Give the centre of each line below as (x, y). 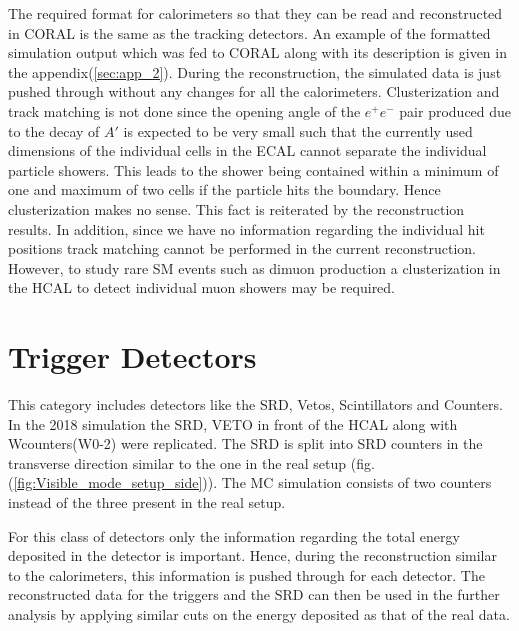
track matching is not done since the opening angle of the (184, 110)
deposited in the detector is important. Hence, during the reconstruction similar (253, 555)
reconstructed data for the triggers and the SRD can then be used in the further (254, 594)
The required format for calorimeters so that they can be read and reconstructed (255, 13)
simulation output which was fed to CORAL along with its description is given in (257, 52)
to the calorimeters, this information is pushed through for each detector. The (246, 574)
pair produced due (455, 110)
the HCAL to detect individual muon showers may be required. (202, 287)
